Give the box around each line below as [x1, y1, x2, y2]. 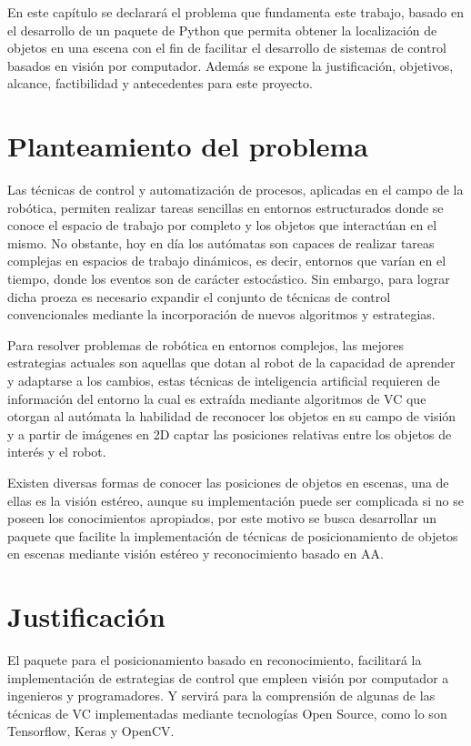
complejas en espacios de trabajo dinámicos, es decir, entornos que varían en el [7, 251, 446, 270]
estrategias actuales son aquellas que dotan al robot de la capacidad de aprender [7, 353, 456, 372]
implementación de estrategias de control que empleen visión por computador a [7, 668, 449, 687]
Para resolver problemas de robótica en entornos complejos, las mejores [7, 335, 405, 354]
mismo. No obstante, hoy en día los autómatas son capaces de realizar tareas [7, 233, 435, 252]
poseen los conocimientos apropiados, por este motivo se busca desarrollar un [7, 509, 437, 528]
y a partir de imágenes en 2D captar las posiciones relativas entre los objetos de [7, 424, 452, 443]
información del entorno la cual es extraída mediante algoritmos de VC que [7, 388, 426, 408]
